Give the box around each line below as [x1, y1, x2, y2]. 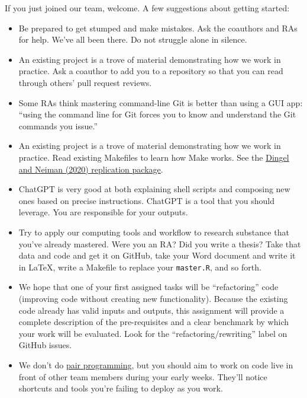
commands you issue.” [18, 119, 98, 132]
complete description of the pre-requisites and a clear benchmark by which [18, 316, 289, 328]
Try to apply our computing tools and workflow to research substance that [18, 225, 289, 238]
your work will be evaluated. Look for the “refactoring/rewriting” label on [18, 327, 287, 339]
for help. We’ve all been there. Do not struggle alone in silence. [18, 33, 247, 46]
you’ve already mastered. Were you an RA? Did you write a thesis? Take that [18, 237, 301, 250]
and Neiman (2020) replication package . [18, 163, 163, 175]
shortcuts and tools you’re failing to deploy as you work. [18, 382, 223, 394]
